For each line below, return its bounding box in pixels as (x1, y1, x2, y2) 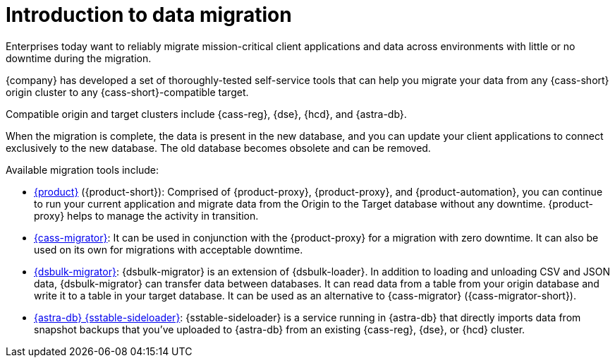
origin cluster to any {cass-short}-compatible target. (6, 85, 249, 98)
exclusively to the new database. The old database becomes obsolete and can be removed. (6, 141, 431, 154)
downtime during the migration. (6, 52, 152, 64)
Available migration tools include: (6, 163, 159, 176)
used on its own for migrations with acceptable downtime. (34, 243, 303, 256)
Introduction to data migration (6, 3, 292, 27)
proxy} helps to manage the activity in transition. (34, 209, 259, 222)
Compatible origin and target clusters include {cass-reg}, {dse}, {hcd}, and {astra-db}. (6, 107, 407, 120)
